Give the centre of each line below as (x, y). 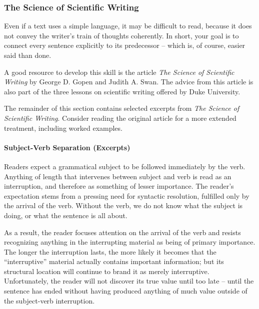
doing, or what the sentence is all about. (66, 215)
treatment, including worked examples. (63, 128)
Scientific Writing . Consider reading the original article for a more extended (120, 118)
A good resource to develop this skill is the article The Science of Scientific (119, 72)
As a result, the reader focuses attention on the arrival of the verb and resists (122, 232)
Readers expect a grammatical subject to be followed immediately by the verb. (125, 166)
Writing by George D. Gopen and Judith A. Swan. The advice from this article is (129, 82)
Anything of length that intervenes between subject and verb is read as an (118, 176)
